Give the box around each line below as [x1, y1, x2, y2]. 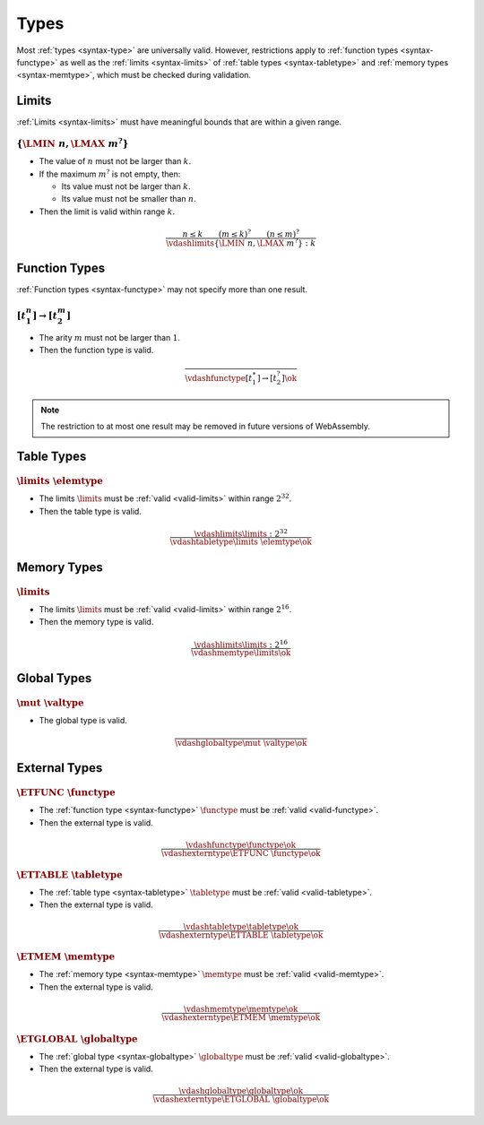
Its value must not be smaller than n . [61, 194, 196, 204]
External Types [16, 760, 103, 775]
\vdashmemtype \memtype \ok [184, 1004, 298, 1014]
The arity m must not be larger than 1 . [39, 332, 181, 342]
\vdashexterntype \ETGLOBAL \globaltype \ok [152, 1095, 329, 1104]
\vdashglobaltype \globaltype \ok [178, 1086, 304, 1096]
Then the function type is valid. [39, 345, 154, 356]
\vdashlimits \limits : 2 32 [194, 527, 289, 539]
